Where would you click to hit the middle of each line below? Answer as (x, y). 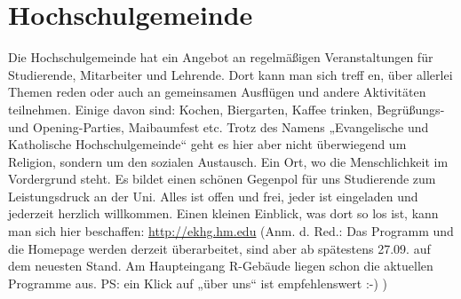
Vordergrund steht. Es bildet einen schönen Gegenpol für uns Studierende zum (222, 179)
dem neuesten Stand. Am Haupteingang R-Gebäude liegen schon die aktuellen (221, 266)
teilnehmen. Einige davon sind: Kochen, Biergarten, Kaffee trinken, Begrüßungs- (227, 109)
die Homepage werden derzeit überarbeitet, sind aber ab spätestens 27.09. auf (219, 248)
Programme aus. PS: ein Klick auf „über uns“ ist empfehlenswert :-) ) (198, 283)
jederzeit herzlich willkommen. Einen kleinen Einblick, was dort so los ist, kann (223, 213)
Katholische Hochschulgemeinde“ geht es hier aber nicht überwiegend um (207, 144)
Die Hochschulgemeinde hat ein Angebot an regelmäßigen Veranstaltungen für (221, 57)
